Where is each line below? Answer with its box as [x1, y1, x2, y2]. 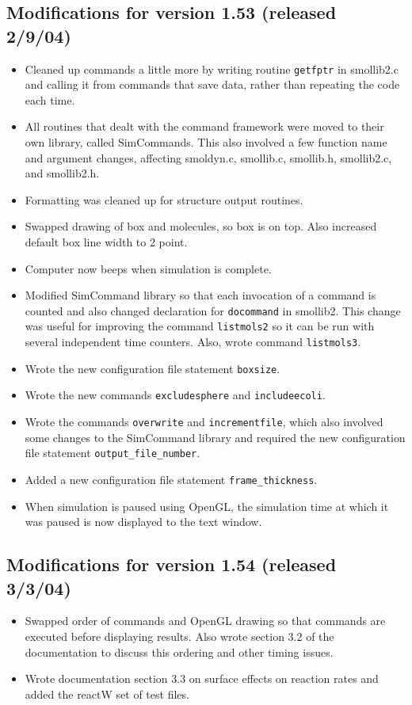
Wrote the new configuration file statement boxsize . [25, 360, 280, 376]
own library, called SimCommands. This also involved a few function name [25, 134, 387, 151]
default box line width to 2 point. [25, 234, 188, 250]
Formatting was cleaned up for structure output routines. [25, 191, 303, 208]
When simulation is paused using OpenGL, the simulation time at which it [25, 497, 389, 514]
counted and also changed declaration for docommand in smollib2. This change [25, 302, 401, 318]
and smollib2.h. [25, 165, 100, 181]
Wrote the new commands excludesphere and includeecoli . [25, 387, 326, 403]
